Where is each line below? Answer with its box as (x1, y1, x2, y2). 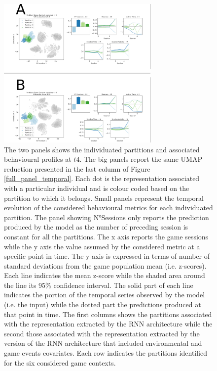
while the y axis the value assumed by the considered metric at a (4, 241, 200, 251)
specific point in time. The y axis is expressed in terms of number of (4, 251, 210, 261)
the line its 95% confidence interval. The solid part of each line (4, 279, 193, 290)
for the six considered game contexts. (4, 357, 116, 368)
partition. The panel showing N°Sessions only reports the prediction (4, 212, 209, 222)
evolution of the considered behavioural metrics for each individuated (4, 202, 213, 213)
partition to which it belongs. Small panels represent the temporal (4, 192, 204, 203)
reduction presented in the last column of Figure (4, 163, 150, 174)
